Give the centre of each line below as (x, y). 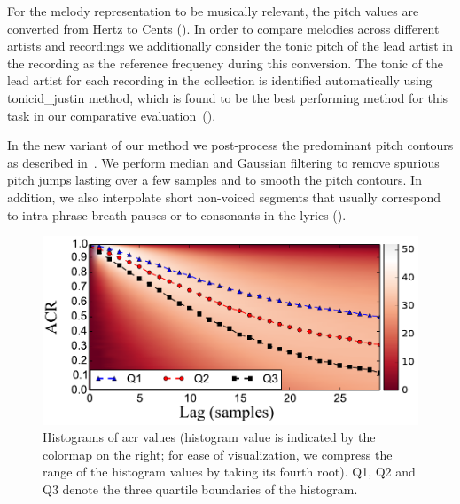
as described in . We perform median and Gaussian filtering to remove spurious (223, 162)
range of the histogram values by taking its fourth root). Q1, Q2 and (229, 472)
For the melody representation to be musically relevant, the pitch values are (213, 11)
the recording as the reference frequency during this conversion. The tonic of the (226, 63)
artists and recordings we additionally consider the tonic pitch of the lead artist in (230, 46)
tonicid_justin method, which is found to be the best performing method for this (228, 97)
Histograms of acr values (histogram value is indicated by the (209, 437)
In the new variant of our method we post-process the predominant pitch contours (230, 145)
